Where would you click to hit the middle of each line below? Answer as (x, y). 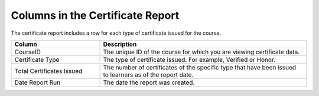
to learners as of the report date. (148, 75)
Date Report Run (38, 82)
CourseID (28, 52)
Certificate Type (37, 59)
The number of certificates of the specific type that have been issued (200, 67)
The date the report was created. (149, 82)
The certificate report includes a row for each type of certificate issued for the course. (116, 33)
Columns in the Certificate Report (95, 15)
